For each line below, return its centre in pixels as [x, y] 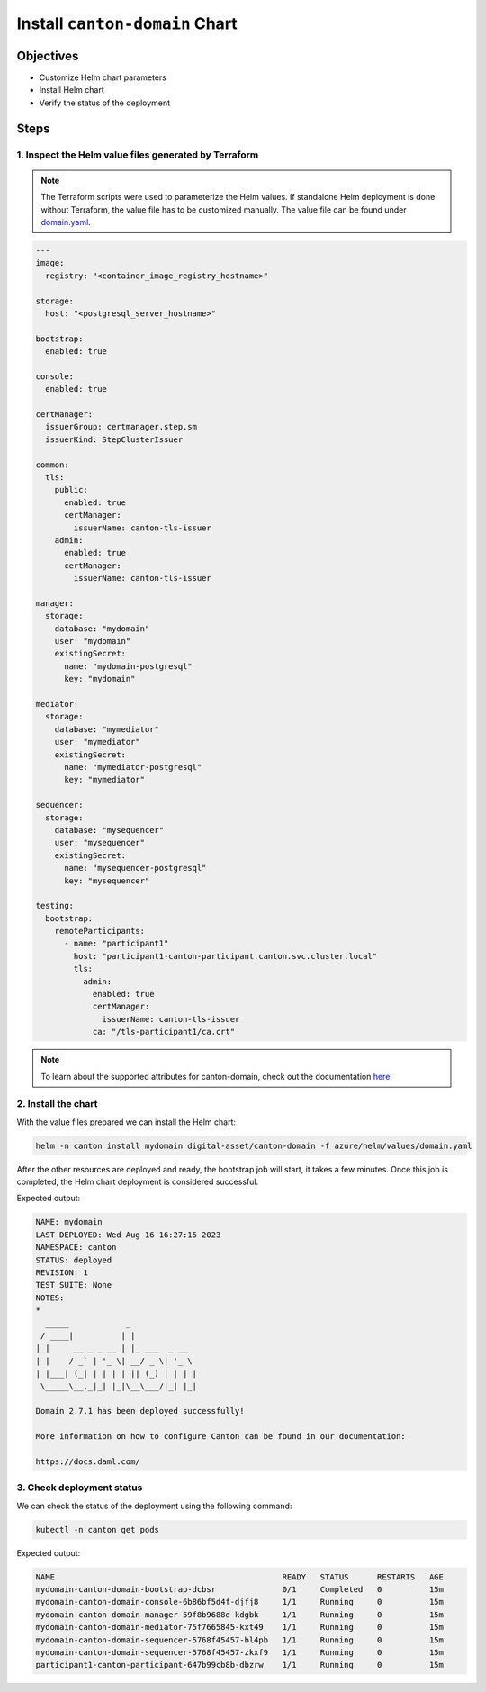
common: [52, 465]
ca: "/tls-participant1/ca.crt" [164, 1032]
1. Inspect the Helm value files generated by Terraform [138, 155]
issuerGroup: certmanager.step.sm [121, 427]
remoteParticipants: [100, 931]
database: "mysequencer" [109, 830]
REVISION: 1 [62, 1273]
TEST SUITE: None [74, 1285]
